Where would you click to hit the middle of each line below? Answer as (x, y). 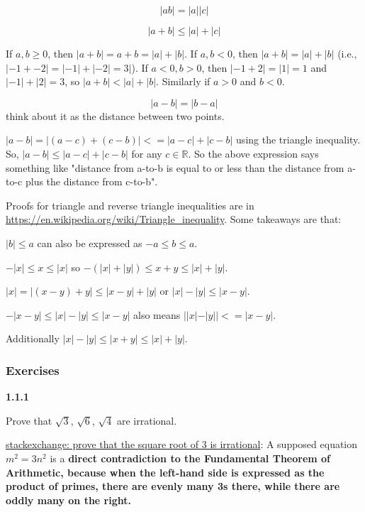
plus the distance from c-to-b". (91, 181)
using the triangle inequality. (298, 140)
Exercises (33, 370)
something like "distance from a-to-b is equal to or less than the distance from (175, 167)
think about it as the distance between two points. (115, 115)
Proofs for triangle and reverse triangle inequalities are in (130, 205)
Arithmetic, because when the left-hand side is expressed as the (165, 472)
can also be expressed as (90, 243)
